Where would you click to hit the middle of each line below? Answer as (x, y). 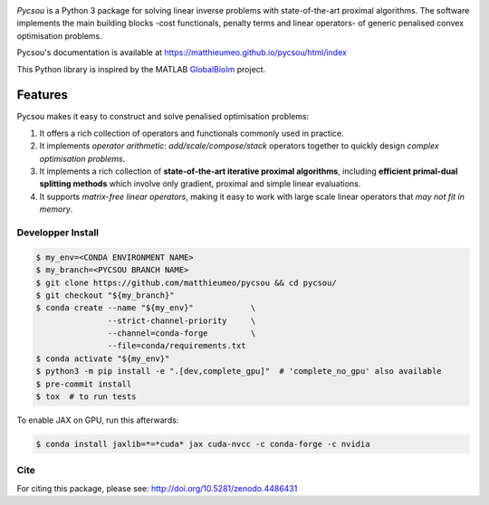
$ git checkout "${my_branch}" (105, 295)
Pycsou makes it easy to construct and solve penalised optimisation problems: (163, 117)
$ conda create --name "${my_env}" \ (146, 308)
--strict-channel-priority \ (182, 320)
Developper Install (58, 233)
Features (42, 95)
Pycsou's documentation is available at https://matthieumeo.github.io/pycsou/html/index (182, 52)
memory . (56, 209)
